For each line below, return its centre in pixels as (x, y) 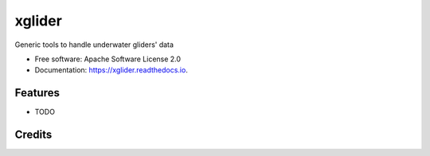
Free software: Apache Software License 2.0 (108, 59)
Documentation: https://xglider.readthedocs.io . (111, 70)
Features (37, 93)
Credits (33, 135)
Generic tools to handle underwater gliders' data (94, 45)
